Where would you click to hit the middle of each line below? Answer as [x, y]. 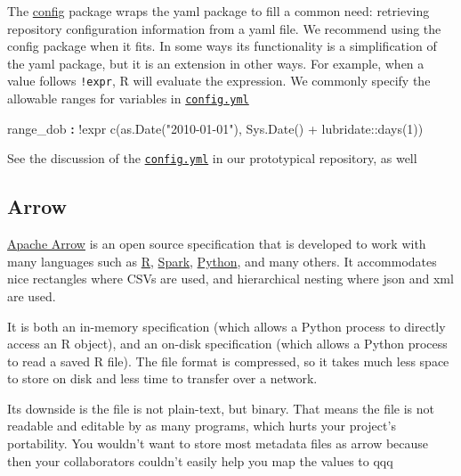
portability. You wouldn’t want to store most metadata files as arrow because [218, 443]
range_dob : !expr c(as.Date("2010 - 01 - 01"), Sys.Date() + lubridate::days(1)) [215, 128]
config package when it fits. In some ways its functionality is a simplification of [222, 46]
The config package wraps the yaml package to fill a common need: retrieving [218, 11]
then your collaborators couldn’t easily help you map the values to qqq [200, 460]
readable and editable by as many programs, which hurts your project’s [202, 426]
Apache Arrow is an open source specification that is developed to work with [217, 244]
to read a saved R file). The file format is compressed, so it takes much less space [228, 361]
